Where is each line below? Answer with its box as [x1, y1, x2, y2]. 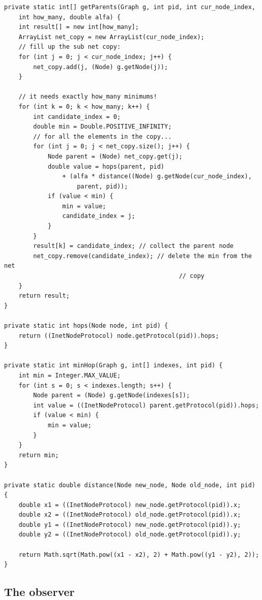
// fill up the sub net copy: [18, 43, 121, 51]
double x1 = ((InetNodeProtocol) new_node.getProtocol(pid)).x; [18, 501, 241, 509]
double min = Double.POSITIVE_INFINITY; [33, 123, 172, 131]
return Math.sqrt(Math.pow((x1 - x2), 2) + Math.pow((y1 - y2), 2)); [18, 551, 259, 558]
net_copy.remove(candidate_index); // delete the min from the [33, 252, 252, 260]
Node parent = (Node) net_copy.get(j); [47, 152, 183, 160]
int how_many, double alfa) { [18, 13, 121, 21]
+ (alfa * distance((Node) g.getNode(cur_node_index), [62, 173, 252, 180]
